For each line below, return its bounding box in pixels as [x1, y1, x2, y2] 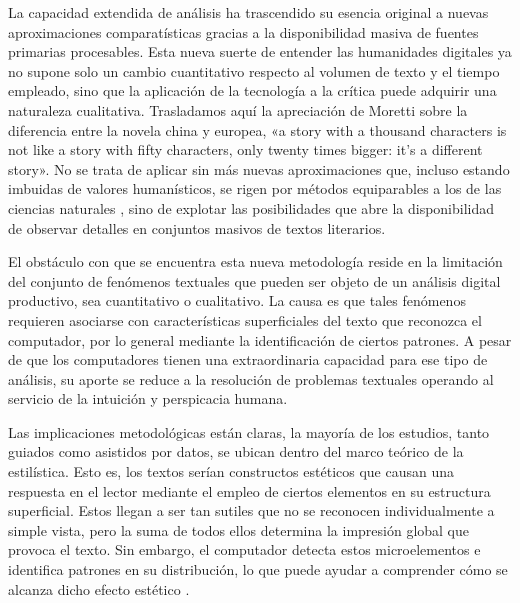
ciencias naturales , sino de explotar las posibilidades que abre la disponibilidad [8, 197, 495, 218]
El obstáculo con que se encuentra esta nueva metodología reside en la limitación [8, 251, 503, 272]
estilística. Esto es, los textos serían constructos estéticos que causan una [8, 461, 455, 482]
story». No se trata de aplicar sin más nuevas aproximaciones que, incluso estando [8, 158, 510, 179]
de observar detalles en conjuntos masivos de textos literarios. [8, 217, 386, 238]
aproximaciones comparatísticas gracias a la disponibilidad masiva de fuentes [8, 21, 479, 42]
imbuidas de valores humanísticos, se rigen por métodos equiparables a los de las [8, 178, 502, 199]
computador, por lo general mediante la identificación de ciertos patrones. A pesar [8, 329, 512, 350]
